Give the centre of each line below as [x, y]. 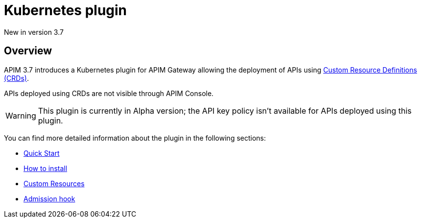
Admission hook [49, 198]
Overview [28, 51]
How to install [46, 168]
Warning [21, 115]
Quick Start [42, 153]
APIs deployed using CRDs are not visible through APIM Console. [109, 93]
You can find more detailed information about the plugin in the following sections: [135, 138]
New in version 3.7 [34, 32]
